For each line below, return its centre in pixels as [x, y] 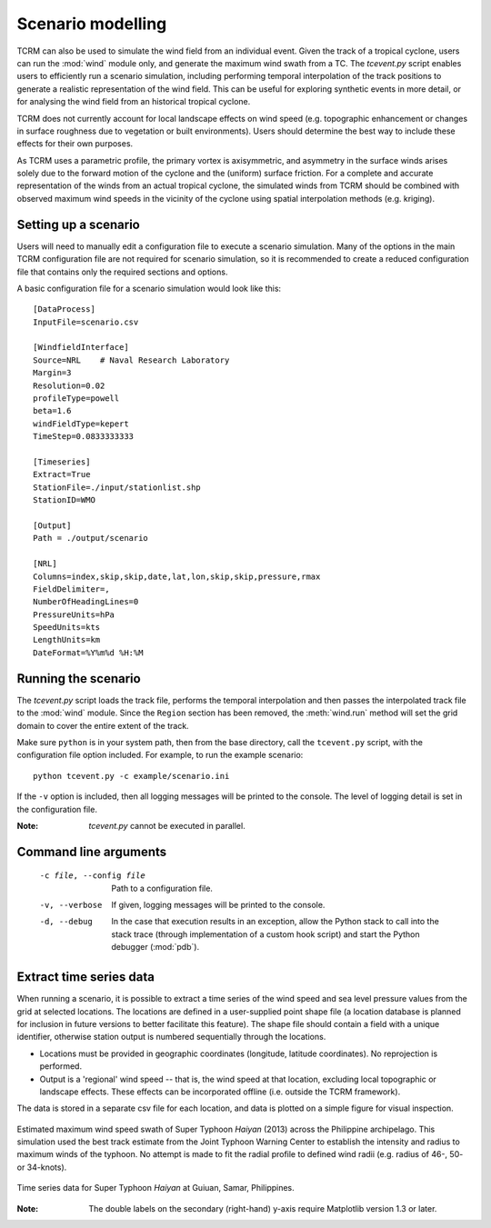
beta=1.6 [52, 411]
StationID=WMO [64, 500]
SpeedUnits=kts [67, 628]
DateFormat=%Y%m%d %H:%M [88, 653]
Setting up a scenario [78, 224]
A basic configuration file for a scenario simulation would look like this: [149, 288]
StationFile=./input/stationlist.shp [117, 487]
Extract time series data [85, 977]
